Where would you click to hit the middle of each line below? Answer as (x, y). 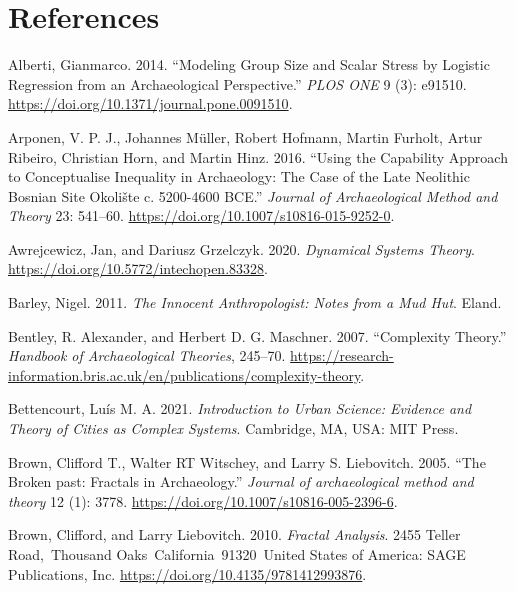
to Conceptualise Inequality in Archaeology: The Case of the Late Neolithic (239, 176)
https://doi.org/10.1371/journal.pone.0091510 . (150, 103)
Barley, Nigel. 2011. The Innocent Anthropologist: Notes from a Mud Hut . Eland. (255, 302)
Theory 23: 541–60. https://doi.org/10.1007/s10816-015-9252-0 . (201, 215)
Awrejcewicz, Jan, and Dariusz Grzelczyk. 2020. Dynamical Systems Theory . (241, 248)
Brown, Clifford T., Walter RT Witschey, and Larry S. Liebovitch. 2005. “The (247, 461)
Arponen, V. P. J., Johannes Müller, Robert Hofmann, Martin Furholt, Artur (245, 136)
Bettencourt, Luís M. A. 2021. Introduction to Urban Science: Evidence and (240, 408)
